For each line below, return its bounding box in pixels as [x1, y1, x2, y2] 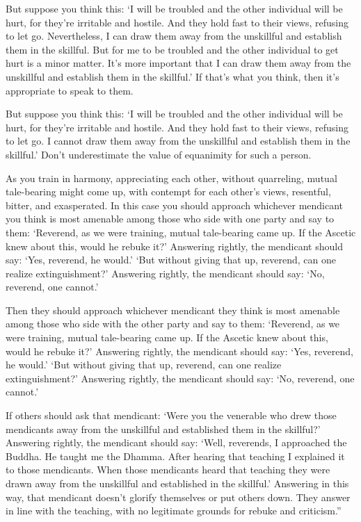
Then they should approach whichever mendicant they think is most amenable [6, 302, 340, 317]
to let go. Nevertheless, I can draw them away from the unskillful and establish [6, 28, 342, 43]
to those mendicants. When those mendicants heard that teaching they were [6, 462, 330, 477]
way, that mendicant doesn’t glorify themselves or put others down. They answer [6, 489, 351, 504]
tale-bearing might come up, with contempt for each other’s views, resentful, [6, 184, 331, 199]
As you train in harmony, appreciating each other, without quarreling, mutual [6, 170, 337, 185]
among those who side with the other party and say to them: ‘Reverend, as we [6, 316, 340, 331]
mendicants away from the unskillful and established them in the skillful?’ [6, 421, 321, 436]
